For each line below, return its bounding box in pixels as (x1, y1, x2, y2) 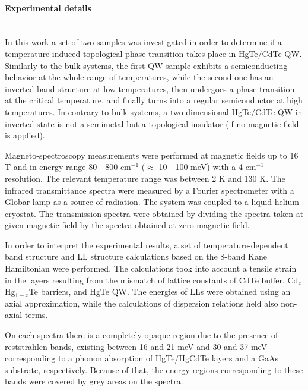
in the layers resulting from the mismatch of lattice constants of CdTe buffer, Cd (5, 273, 299, 286)
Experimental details (5, 1, 91, 14)
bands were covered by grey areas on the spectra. (5, 375, 183, 387)
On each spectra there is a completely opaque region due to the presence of (5, 329, 278, 341)
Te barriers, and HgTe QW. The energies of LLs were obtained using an (28, 285, 291, 298)
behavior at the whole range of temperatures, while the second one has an (5, 71, 274, 83)
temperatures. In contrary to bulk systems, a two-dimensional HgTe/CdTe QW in (5, 105, 303, 118)
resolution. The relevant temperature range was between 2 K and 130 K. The (5, 172, 285, 184)
